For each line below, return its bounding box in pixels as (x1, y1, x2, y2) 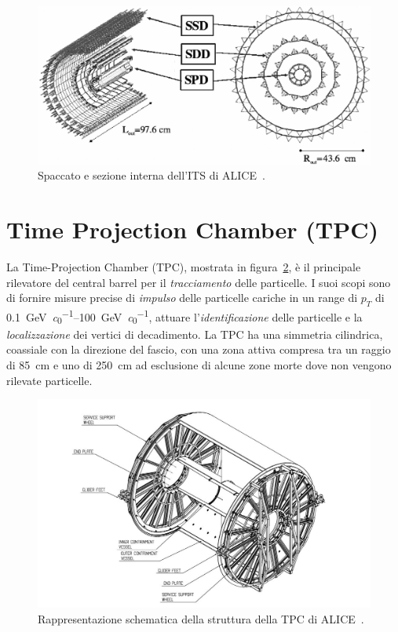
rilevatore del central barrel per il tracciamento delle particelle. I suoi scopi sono (6, 274, 391, 290)
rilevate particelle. (6, 372, 93, 388)
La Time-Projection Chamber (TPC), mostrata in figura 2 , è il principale (6, 258, 361, 274)
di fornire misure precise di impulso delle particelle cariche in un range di (6, 289, 358, 306)
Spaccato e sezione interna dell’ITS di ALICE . (38, 167, 265, 183)
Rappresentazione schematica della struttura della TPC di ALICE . (38, 610, 364, 627)
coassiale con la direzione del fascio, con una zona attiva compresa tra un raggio (6, 341, 391, 358)
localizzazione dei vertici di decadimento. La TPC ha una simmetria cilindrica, (6, 325, 383, 342)
